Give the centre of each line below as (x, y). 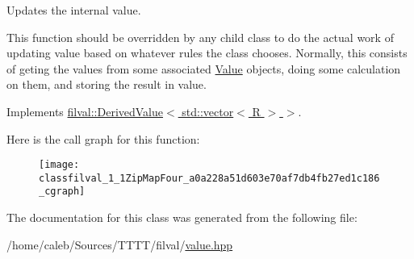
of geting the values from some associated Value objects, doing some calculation (204, 68)
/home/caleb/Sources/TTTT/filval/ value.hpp (120, 244)
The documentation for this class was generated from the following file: (182, 217)
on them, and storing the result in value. (107, 84)
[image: (59, 165)
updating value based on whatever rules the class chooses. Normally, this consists (207, 53)
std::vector (208, 111)
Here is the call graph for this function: (103, 138)
